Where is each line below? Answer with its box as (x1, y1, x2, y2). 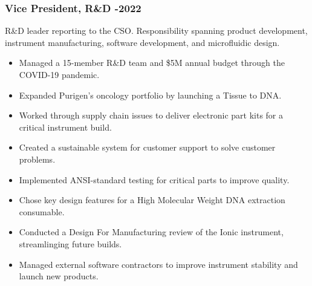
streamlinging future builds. (19, 237, 122, 250)
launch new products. (19, 270, 99, 282)
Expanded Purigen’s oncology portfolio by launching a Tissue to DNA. (19, 88, 282, 101)
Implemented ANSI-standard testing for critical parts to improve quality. (19, 173, 290, 186)
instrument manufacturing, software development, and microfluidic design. (5, 36, 280, 48)
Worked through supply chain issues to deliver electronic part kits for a (19, 109, 283, 122)
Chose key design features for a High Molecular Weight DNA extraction (19, 193, 285, 206)
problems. (19, 152, 56, 165)
